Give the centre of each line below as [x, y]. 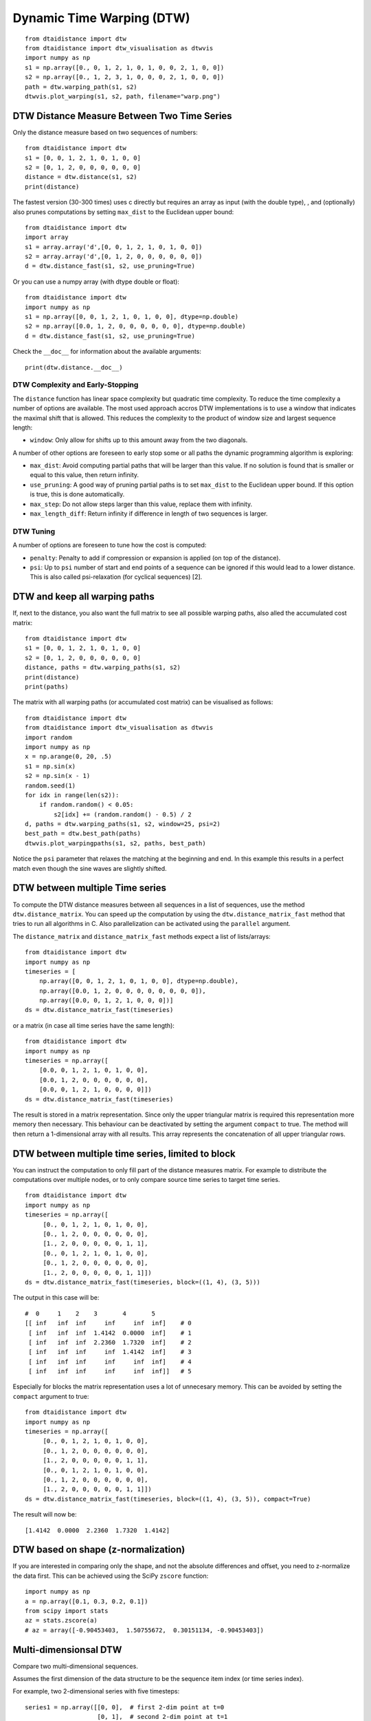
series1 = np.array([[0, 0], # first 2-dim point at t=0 [125, 1707]
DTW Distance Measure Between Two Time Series [123, 116]
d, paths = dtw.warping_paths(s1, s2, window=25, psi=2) [123, 824]
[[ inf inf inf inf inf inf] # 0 [108, 1323]
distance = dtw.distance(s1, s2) [81, 177]
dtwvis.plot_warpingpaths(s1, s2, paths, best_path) [115, 843]
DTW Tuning [34, 531]
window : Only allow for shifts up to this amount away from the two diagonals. [139, 440]
